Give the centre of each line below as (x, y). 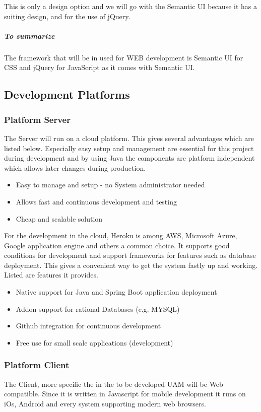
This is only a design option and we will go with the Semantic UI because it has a (131, 6)
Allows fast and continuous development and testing (96, 201)
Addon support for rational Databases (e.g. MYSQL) (98, 308)
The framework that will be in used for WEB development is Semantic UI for (124, 57)
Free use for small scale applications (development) (94, 342)
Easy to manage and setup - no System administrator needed (110, 185)
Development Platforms (67, 94)
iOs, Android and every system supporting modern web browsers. (105, 403)
